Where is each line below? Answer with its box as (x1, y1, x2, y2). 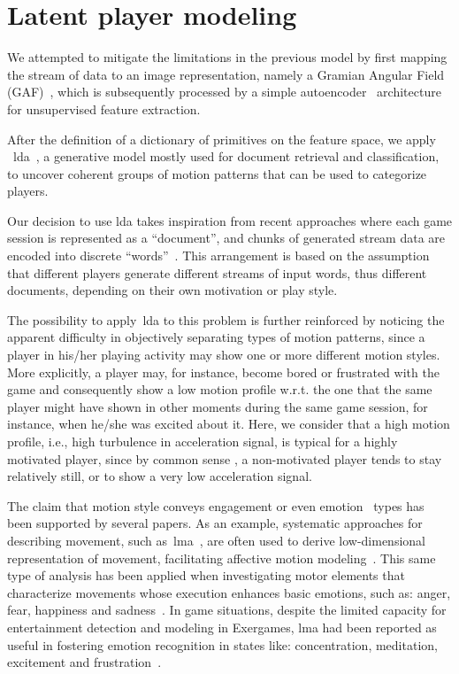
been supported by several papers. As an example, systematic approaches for (7, 514, 423, 532)
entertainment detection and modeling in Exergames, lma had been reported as (7, 617, 437, 636)
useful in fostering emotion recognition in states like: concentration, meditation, (7, 635, 438, 654)
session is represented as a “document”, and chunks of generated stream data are (7, 229, 446, 247)
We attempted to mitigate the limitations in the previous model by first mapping (7, 48, 448, 66)
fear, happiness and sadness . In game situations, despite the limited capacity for (7, 600, 447, 619)
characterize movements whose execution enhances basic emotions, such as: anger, (7, 583, 451, 601)
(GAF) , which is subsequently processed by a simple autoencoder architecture (7, 82, 441, 101)
